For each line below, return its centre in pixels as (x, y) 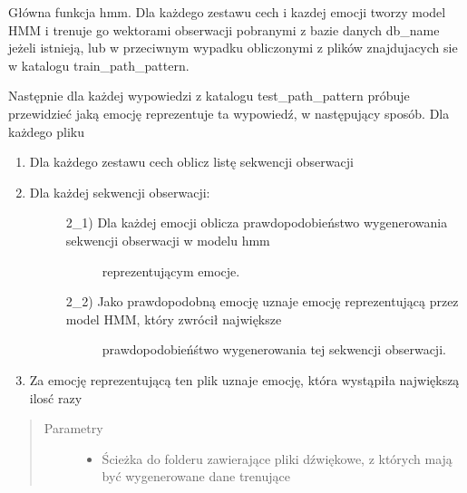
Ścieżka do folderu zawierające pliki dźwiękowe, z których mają (277, 458)
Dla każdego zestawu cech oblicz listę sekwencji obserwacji (191, 162)
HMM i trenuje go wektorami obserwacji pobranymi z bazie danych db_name (224, 29)
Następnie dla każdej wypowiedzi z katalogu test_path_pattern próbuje (209, 96)
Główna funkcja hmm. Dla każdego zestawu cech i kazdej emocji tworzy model (227, 12)
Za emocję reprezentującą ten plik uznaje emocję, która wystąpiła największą (244, 379)
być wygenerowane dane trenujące (196, 476)
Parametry (73, 428)
